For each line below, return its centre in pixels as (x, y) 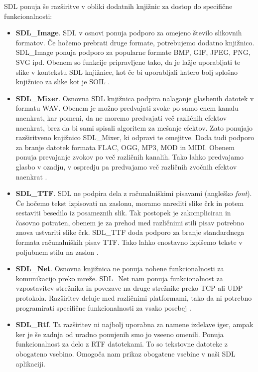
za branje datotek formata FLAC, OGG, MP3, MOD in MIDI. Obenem (125, 147)
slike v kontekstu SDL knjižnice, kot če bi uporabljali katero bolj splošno (127, 72)
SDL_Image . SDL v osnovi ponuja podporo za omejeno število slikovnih (129, 33)
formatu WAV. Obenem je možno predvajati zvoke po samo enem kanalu (127, 108)
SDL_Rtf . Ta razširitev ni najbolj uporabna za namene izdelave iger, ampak (134, 324)
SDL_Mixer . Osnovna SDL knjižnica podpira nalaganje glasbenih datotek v (135, 98)
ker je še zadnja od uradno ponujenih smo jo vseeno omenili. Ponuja (120, 334)
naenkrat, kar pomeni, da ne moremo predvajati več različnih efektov (121, 117)
